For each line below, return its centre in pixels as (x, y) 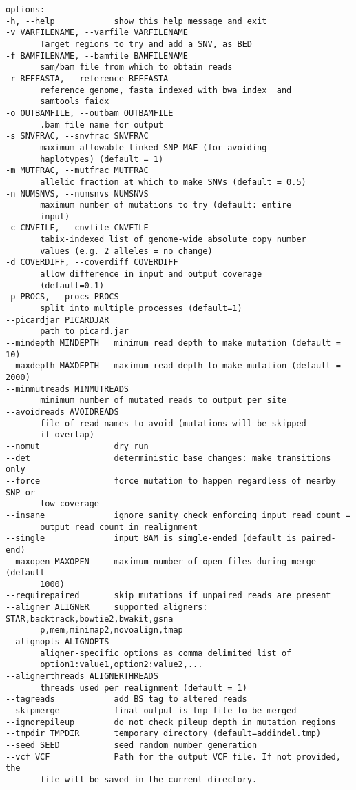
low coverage (70, 504)
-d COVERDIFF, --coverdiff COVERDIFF (92, 263)
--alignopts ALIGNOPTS (57, 642)
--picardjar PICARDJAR (57, 320)
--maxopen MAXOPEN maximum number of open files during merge (161, 561)
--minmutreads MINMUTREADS (67, 389)
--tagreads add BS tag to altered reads (126, 699)
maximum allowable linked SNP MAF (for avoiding (154, 147)
